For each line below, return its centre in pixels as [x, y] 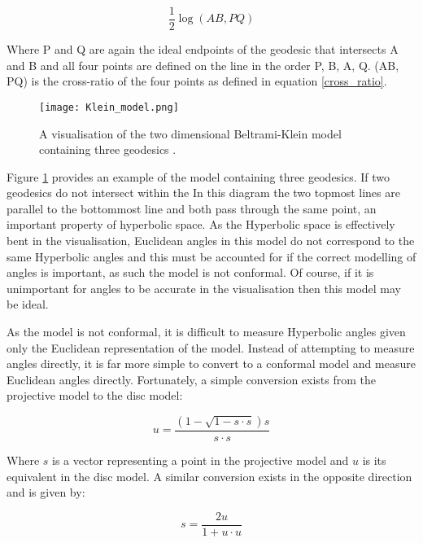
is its [374, 460]
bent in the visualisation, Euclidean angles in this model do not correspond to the [211, 241]
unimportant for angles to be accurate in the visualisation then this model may [204, 288]
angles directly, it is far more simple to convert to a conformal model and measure [211, 363]
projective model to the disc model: [95, 395]
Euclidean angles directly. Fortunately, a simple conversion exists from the [192, 379]
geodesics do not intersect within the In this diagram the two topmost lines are [203, 193]
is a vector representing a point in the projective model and [201, 460]
